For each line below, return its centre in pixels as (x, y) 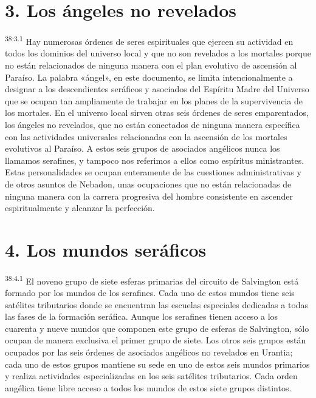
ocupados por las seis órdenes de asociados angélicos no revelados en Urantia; (149, 352)
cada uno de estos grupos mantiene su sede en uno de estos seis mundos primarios (157, 364)
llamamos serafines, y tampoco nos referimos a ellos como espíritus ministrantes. (155, 160)
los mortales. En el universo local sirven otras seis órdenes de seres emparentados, (157, 113)
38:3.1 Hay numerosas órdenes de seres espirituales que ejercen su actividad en (149, 40)
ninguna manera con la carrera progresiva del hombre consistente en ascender (149, 196)
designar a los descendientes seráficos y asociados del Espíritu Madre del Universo (157, 89)
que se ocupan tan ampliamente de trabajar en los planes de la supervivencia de (154, 100)
